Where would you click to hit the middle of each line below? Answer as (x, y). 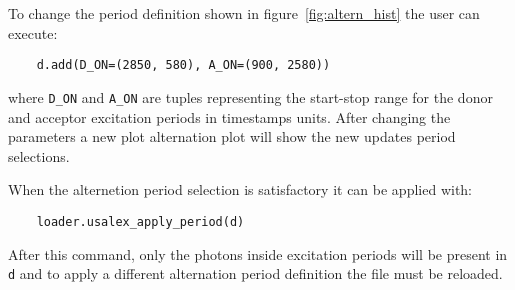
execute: (33, 32)
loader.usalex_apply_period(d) (140, 221)
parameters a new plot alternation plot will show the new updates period (232, 136)
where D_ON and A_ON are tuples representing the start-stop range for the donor (250, 96)
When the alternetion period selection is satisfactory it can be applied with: (240, 189)
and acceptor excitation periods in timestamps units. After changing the (229, 116)
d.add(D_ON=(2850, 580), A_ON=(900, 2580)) (183, 65)
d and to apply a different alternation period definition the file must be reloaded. (255, 273)
